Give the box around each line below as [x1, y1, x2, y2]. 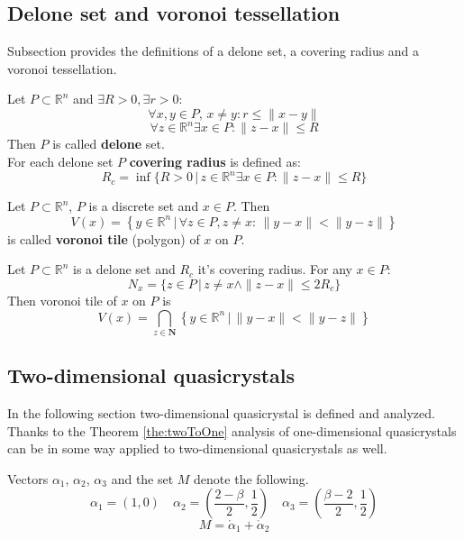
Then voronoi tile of [7, 290, 117, 309]
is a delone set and [73, 260, 176, 279]
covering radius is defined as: [129, 152, 301, 171]
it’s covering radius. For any [197, 260, 352, 279]
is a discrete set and [88, 196, 199, 215]
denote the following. [194, 469, 309, 488]
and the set [111, 469, 174, 488]
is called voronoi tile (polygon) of [7, 229, 200, 248]
